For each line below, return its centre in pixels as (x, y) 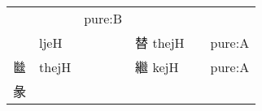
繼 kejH (157, 67)
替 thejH (160, 43)
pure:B (103, 18)
